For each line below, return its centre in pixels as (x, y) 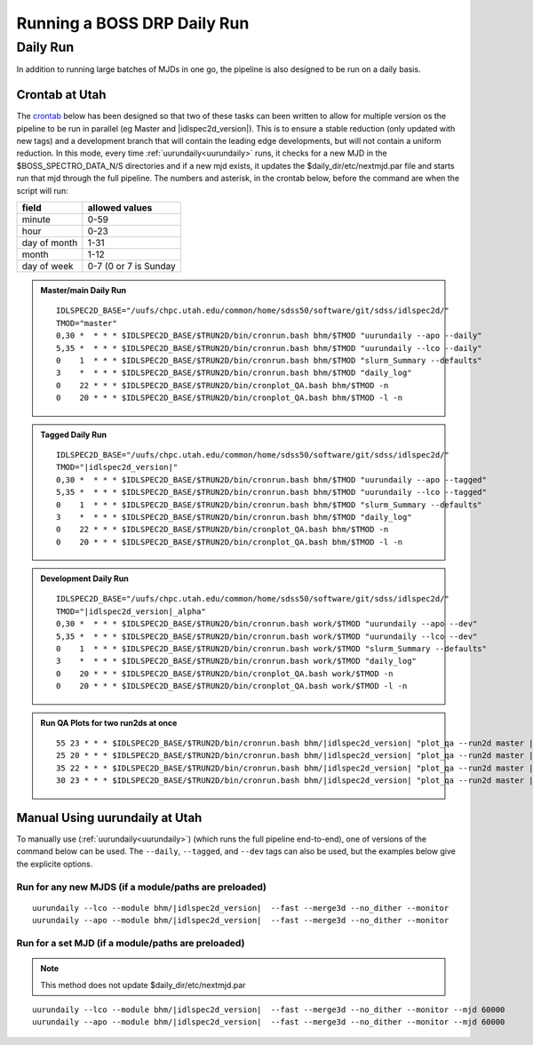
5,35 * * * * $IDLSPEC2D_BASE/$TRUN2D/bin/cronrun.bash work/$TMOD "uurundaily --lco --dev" (267, 636)
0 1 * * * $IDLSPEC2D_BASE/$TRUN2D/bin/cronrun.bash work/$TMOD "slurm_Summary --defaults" (272, 649)
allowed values (120, 208)
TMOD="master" (87, 323)
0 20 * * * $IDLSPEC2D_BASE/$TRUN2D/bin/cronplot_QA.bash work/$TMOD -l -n (232, 686)
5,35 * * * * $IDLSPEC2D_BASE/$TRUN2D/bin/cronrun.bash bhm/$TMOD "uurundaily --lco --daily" (270, 348)
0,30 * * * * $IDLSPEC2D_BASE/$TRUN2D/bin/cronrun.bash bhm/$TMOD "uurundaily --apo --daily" (270, 336)
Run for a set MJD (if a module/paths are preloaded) (131, 943)
